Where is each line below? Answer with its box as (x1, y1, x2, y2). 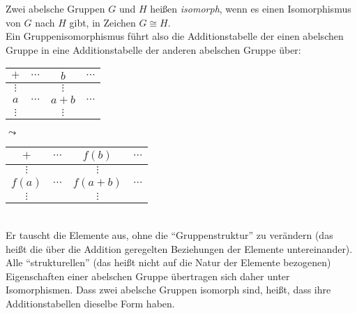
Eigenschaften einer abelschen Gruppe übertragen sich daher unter (6, 268, 290, 283)
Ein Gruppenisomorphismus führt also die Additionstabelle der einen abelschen (6, 29, 344, 43)
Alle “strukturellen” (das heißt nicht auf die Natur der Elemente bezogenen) (6, 255, 331, 270)
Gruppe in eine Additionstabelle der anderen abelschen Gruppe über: (6, 42, 301, 57)
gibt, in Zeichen (69, 15, 136, 29)
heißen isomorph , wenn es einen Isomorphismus (150, 1, 351, 15)
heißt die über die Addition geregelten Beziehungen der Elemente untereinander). (6, 241, 353, 256)
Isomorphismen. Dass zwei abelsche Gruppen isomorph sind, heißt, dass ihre (6, 282, 331, 297)
